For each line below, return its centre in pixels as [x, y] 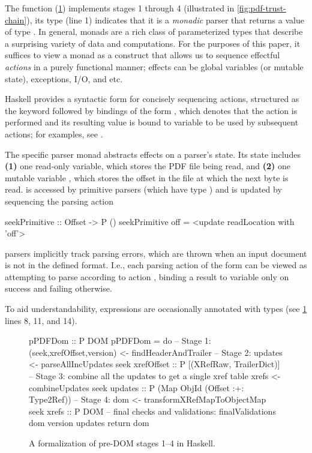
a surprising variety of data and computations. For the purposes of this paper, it [153, 43]
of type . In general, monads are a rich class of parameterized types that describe [154, 31]
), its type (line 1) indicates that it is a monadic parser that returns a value [165, 19]
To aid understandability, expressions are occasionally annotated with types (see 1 [156, 309]
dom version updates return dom [89, 423]
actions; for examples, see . [54, 133]
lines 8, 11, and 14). [41, 320]
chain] [16, 19]
